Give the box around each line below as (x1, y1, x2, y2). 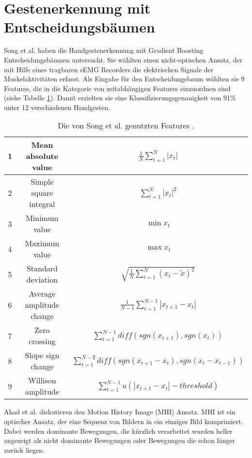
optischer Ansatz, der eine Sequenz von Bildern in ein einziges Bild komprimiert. (4, 416, 243, 426)
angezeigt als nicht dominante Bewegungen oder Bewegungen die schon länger (4, 435, 235, 445)
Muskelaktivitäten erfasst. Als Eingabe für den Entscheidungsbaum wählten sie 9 (4, 74, 245, 84)
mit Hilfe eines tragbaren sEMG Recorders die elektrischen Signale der (4, 64, 214, 74)
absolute (26, 150, 59, 162)
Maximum (25, 237, 60, 249)
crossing (29, 335, 56, 347)
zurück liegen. (4, 444, 45, 455)
